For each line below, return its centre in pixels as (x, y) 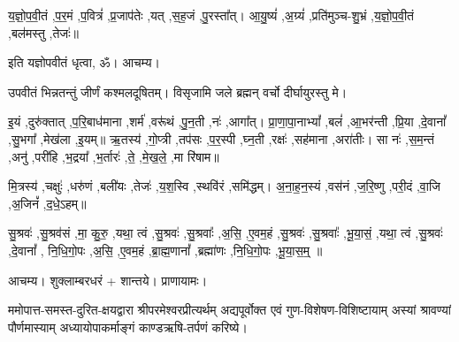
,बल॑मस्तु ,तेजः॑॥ (43, 32)
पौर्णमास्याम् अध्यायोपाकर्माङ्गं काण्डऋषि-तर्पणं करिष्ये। (128, 327)
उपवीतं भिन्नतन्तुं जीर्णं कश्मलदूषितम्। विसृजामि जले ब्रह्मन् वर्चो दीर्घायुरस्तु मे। (178, 91)
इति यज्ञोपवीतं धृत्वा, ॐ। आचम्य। (84, 62)
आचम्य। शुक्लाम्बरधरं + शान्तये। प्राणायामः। (108, 280)
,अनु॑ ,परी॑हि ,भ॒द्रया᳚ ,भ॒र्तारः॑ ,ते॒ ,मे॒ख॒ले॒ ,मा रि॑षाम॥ (114, 156)
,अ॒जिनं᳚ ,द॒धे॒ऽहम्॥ (47, 203)
